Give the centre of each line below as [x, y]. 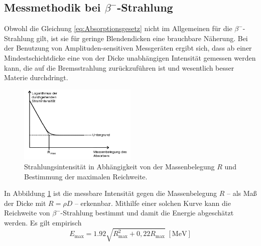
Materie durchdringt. [36, 77]
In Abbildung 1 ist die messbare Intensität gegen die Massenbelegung [110, 193]
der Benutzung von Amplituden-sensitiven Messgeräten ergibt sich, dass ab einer [128, 48]
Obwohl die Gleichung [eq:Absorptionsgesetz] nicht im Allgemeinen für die [118, 28]
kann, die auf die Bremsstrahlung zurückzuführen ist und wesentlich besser [119, 67]
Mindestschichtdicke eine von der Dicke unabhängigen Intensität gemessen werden [130, 57]
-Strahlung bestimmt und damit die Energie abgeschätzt [147, 213]
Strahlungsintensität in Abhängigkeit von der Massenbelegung [119, 166]
